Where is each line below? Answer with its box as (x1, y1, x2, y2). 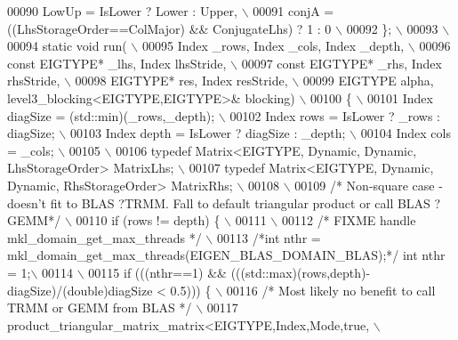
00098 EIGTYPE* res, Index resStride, (75, 71, 288, 90)
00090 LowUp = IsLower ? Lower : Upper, (7, 2, 237, 20)
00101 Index (367, 88, 433, 107)
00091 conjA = (253, 2, 334, 20)
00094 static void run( (7, 36, 127, 55)
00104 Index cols (360, 124, 451, 142)
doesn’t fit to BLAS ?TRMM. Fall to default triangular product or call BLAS (7, 193, 430, 212)
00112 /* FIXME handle (281, 211, 416, 230)
